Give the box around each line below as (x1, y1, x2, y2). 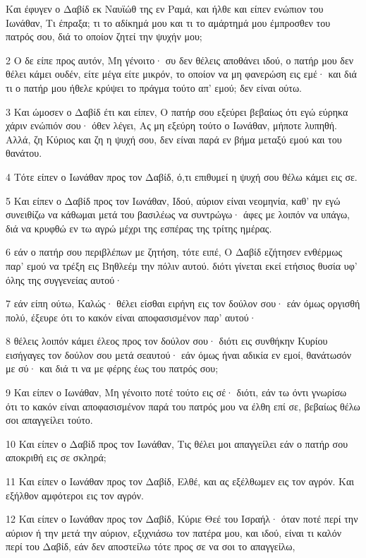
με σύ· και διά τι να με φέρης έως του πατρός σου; (6, 361, 219, 376)
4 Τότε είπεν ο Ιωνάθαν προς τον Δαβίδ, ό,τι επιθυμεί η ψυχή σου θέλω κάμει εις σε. (6, 169, 358, 184)
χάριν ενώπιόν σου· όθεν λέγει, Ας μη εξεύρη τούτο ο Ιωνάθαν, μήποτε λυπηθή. (6, 118, 337, 133)
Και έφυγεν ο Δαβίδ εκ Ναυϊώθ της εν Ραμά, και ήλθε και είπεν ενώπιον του (6, 1, 324, 16)
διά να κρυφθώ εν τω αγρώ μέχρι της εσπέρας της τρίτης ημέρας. (6, 220, 272, 235)
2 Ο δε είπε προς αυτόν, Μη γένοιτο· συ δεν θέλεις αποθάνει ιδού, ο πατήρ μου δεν (6, 52, 354, 67)
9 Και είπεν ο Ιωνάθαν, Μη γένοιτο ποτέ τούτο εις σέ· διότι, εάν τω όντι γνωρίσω (6, 385, 347, 400)
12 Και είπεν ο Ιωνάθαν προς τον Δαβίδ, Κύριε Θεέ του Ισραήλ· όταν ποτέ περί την (6, 511, 358, 526)
